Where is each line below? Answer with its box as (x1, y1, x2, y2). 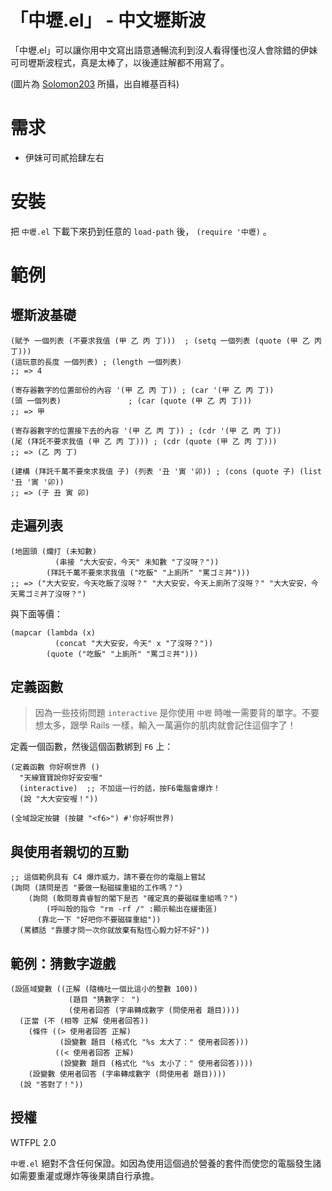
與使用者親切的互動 (10, 843, 129, 860)
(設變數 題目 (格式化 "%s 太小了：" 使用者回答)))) (59, 1059, 254, 1069)
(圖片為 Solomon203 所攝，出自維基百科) (10, 77, 180, 90)
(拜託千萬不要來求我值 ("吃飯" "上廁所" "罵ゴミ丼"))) (46, 567, 251, 578)
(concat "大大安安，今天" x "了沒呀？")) (54, 638, 214, 648)
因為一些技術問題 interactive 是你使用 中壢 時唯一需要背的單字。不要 (34, 707, 320, 719)
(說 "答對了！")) (19, 1080, 84, 1090)
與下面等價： (10, 607, 63, 620)
